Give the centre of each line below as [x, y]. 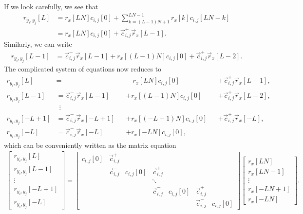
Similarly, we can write [38, 44]
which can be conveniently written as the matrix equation [90, 145]
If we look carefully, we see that [51, 6]
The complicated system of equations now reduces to [83, 68]
